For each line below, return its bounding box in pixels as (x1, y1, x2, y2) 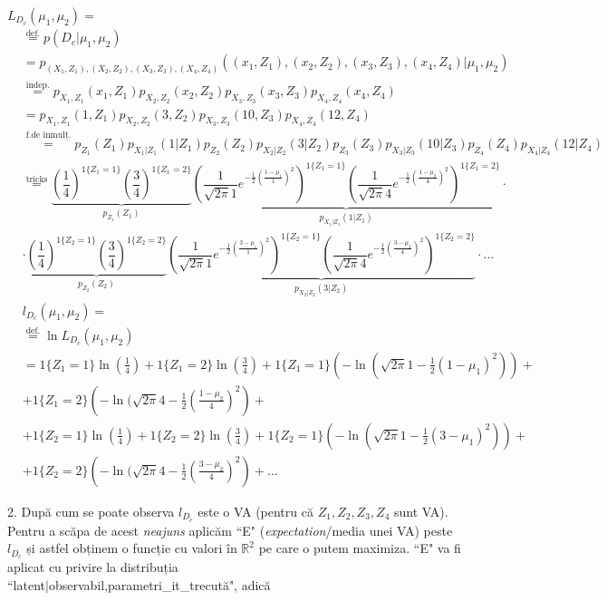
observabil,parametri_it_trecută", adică (48, 575, 271, 594)
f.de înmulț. (25, 131, 72, 141)
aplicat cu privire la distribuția (7, 557, 178, 577)
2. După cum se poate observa (7, 502, 175, 520)
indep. (25, 80, 50, 90)
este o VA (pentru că (198, 502, 313, 520)
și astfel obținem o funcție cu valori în (26, 538, 237, 557)
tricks (25, 174, 48, 184)
